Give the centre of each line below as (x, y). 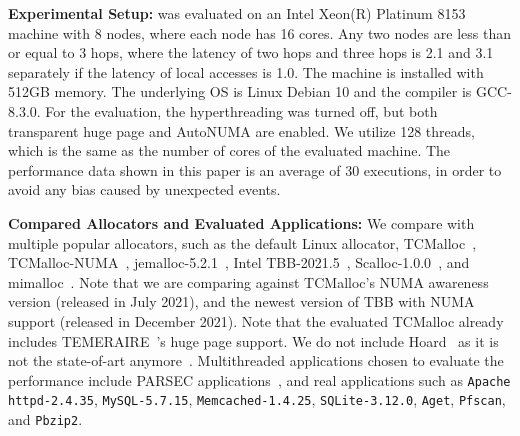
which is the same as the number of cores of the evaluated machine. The (229, 150)
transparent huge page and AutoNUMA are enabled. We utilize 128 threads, (241, 130)
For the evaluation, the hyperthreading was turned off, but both (241, 110)
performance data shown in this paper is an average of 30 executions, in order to (255, 169)
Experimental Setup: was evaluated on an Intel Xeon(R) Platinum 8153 (237, 13)
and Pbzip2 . (45, 419)
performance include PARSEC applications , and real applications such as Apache (259, 379)
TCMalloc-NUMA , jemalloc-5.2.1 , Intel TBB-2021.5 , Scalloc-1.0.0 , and (239, 262)
